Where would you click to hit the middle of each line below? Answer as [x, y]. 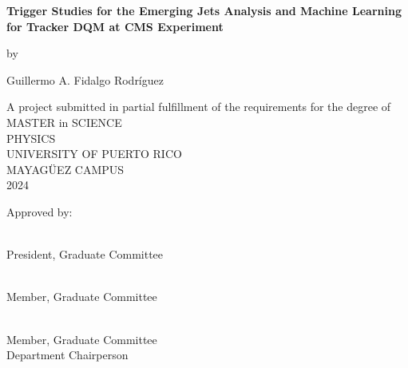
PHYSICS [31, 138]
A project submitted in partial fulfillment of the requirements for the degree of [199, 107]
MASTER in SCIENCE [64, 122]
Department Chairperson [67, 355]
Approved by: [40, 211]
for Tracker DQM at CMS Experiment [115, 26]
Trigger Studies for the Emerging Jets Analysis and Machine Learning [204, 10]
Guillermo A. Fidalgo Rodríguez [85, 79]
